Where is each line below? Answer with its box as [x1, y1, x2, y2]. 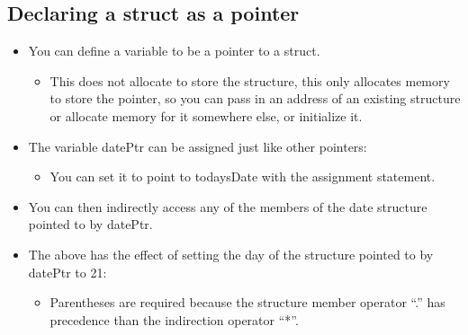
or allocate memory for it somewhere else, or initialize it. [49, 106, 363, 125]
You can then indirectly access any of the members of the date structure [28, 197, 427, 216]
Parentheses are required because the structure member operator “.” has [49, 293, 445, 312]
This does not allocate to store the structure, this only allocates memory [49, 71, 450, 90]
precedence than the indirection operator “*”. [49, 310, 299, 329]
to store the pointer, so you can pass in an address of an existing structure [49, 89, 461, 108]
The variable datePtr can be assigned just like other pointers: [28, 137, 367, 155]
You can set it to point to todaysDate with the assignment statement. [49, 167, 436, 186]
